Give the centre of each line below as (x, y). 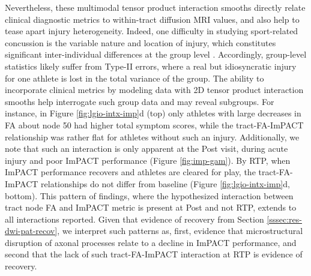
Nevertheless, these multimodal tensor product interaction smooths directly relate (155, 7)
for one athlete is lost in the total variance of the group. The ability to (134, 78)
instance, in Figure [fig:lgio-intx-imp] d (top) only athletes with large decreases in (153, 113)
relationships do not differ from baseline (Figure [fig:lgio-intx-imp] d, (165, 183)
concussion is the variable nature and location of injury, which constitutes (140, 42)
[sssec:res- (285, 219)
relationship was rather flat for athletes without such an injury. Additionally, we (152, 136)
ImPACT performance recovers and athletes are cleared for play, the (130, 172)
